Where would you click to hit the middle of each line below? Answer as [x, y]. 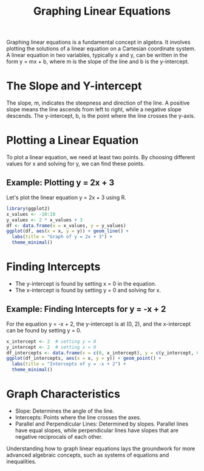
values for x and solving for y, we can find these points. [76, 164]
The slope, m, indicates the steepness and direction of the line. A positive [98, 103]
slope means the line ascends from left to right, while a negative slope [94, 109]
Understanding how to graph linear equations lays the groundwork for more [101, 449]
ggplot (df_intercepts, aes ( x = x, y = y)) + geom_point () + [84, 359]
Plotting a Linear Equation [73, 140]
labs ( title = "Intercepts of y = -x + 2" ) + [69, 364]
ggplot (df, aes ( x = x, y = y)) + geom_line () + [68, 231]
